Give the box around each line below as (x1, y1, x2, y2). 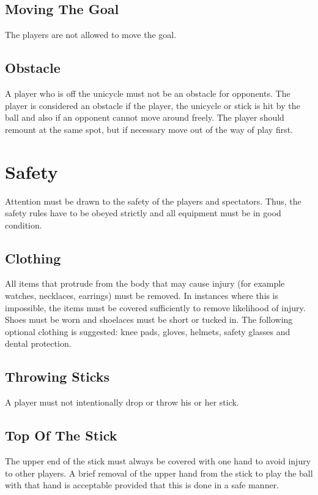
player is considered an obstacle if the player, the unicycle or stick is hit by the (5, 99, 300, 111)
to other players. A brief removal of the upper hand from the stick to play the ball (5, 466, 313, 479)
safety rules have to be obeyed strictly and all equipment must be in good (5, 206, 281, 219)
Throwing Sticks (5, 367, 110, 386)
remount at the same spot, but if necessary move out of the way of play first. (5, 123, 294, 135)
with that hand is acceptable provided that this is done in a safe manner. (5, 478, 279, 491)
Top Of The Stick (5, 426, 117, 445)
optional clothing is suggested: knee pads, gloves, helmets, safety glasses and (5, 325, 290, 338)
